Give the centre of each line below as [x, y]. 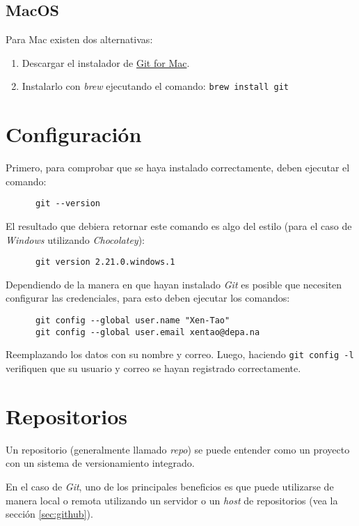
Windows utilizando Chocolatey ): [75, 239]
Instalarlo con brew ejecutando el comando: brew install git [155, 86]
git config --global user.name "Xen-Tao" [133, 321]
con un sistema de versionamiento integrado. [100, 463]
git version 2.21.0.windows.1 [105, 262]
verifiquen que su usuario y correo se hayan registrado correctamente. [153, 368]
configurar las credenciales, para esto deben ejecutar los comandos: [148, 298]
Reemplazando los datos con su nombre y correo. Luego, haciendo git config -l [180, 354]
